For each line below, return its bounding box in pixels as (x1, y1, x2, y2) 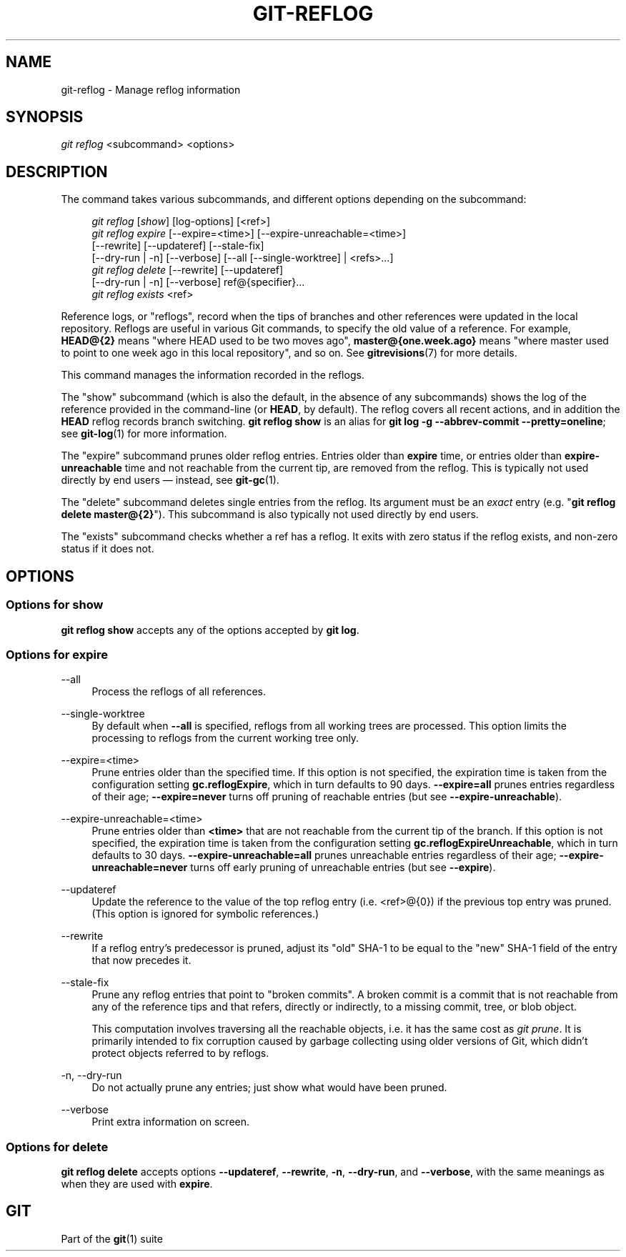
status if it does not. (61, 542, 154, 555)
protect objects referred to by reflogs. (91, 1047, 269, 1060)
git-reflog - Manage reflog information (61, 83, 241, 96)
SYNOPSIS (6, 108, 84, 126)
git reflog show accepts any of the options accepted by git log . (61, 623, 359, 636)
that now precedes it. (91, 954, 192, 967)
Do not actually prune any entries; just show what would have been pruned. (91, 1081, 447, 1094)
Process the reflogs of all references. (91, 685, 266, 698)
